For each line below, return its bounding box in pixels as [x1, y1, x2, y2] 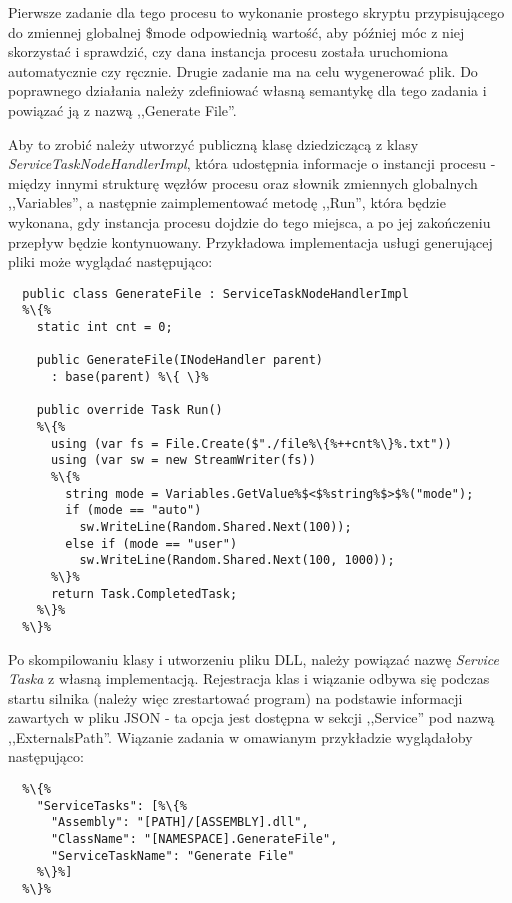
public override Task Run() [36, 403, 223, 418]
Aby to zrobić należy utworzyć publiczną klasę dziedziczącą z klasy [8, 133, 419, 154]
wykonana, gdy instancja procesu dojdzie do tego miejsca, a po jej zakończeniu [8, 211, 491, 232]
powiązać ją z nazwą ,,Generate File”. [8, 99, 237, 120]
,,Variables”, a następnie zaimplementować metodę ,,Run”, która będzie [8, 192, 446, 213]
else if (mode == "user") [65, 536, 238, 551]
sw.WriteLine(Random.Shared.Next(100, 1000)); [79, 553, 395, 568]
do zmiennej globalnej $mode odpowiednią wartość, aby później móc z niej [8, 21, 465, 42]
